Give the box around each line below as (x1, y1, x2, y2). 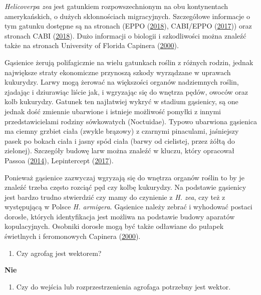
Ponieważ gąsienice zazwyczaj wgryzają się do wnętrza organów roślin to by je (5, 172, 244, 182)
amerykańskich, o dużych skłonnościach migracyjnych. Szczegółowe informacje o (5, 11, 250, 21)
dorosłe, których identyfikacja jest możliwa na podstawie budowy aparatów (5, 211, 235, 221)
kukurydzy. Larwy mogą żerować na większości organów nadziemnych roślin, (5, 77, 239, 87)
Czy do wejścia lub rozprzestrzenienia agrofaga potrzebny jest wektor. (16, 281, 231, 291)
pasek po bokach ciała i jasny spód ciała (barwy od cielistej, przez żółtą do (5, 135, 235, 146)
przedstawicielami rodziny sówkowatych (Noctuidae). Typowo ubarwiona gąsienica (5, 116, 257, 126)
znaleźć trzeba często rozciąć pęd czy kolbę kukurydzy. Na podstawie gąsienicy (5, 182, 246, 192)
